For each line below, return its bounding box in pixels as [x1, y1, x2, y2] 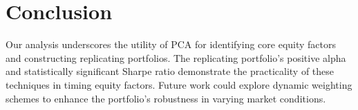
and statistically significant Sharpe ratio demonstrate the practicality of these [6, 64, 335, 78]
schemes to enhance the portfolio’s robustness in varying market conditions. [6, 91, 326, 105]
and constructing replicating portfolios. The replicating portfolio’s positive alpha [6, 50, 346, 65]
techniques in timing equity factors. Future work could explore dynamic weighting [6, 77, 352, 91]
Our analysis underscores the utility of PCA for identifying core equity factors [6, 37, 337, 52]
